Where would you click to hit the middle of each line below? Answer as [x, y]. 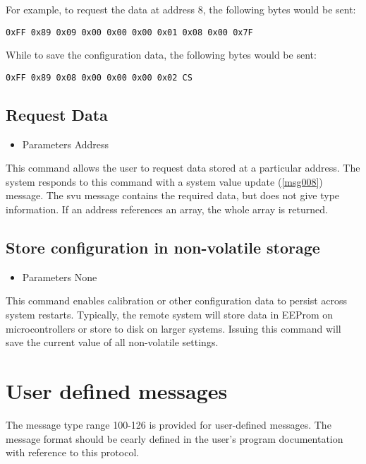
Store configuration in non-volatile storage [163, 248]
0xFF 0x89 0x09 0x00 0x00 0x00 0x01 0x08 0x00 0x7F [129, 32]
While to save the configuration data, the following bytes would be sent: [161, 55]
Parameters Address [66, 144]
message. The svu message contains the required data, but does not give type [173, 195]
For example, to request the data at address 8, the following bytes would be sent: [181, 9]
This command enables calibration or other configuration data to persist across [177, 301]
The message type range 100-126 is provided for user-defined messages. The [169, 424]
